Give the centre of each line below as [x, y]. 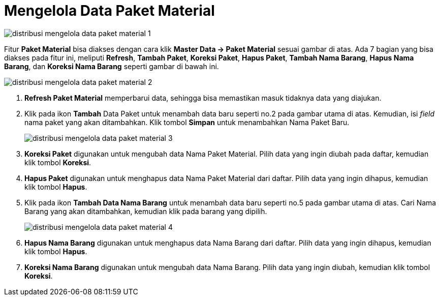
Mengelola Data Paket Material [109, 11]
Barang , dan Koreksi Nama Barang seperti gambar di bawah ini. [112, 66]
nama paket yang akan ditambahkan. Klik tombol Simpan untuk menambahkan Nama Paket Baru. [187, 122]
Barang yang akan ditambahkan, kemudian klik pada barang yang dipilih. [146, 211]
